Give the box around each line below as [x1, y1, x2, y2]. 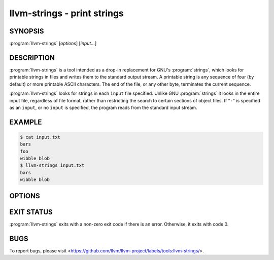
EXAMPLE [9, 118, 42, 126]
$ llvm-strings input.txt [20, 163, 85, 168]
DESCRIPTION [9, 53, 55, 62]
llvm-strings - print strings [9, 8, 124, 19]
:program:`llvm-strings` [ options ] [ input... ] [9, 41, 97, 47]
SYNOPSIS [9, 27, 44, 35]
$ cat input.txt [20, 134, 61, 140]
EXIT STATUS [9, 208, 53, 216]
